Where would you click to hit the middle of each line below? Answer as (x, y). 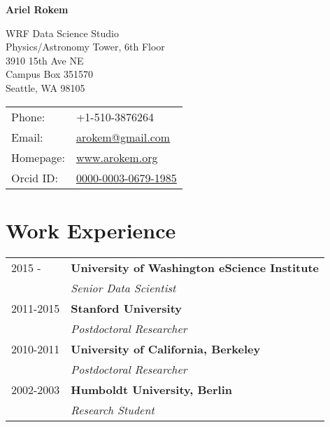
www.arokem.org (117, 157)
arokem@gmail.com (123, 137)
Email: (27, 137)
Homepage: (38, 157)
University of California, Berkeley (166, 348)
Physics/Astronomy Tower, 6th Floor (85, 47)
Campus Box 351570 (50, 74)
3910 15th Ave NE (45, 60)
